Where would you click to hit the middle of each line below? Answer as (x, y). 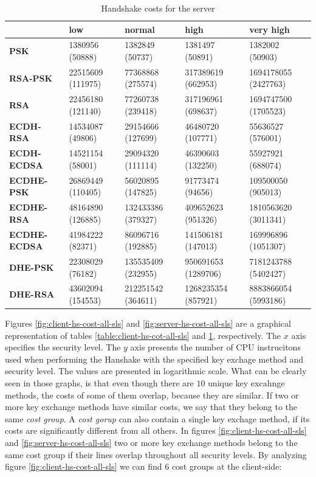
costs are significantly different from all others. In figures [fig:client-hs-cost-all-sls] (156, 430)
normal (140, 29)
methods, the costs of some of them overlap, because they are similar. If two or (152, 395)
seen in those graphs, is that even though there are (99, 383)
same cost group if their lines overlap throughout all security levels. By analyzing (156, 454)
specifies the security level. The (63, 347)
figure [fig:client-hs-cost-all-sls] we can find (84, 466)
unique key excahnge (246, 383)
